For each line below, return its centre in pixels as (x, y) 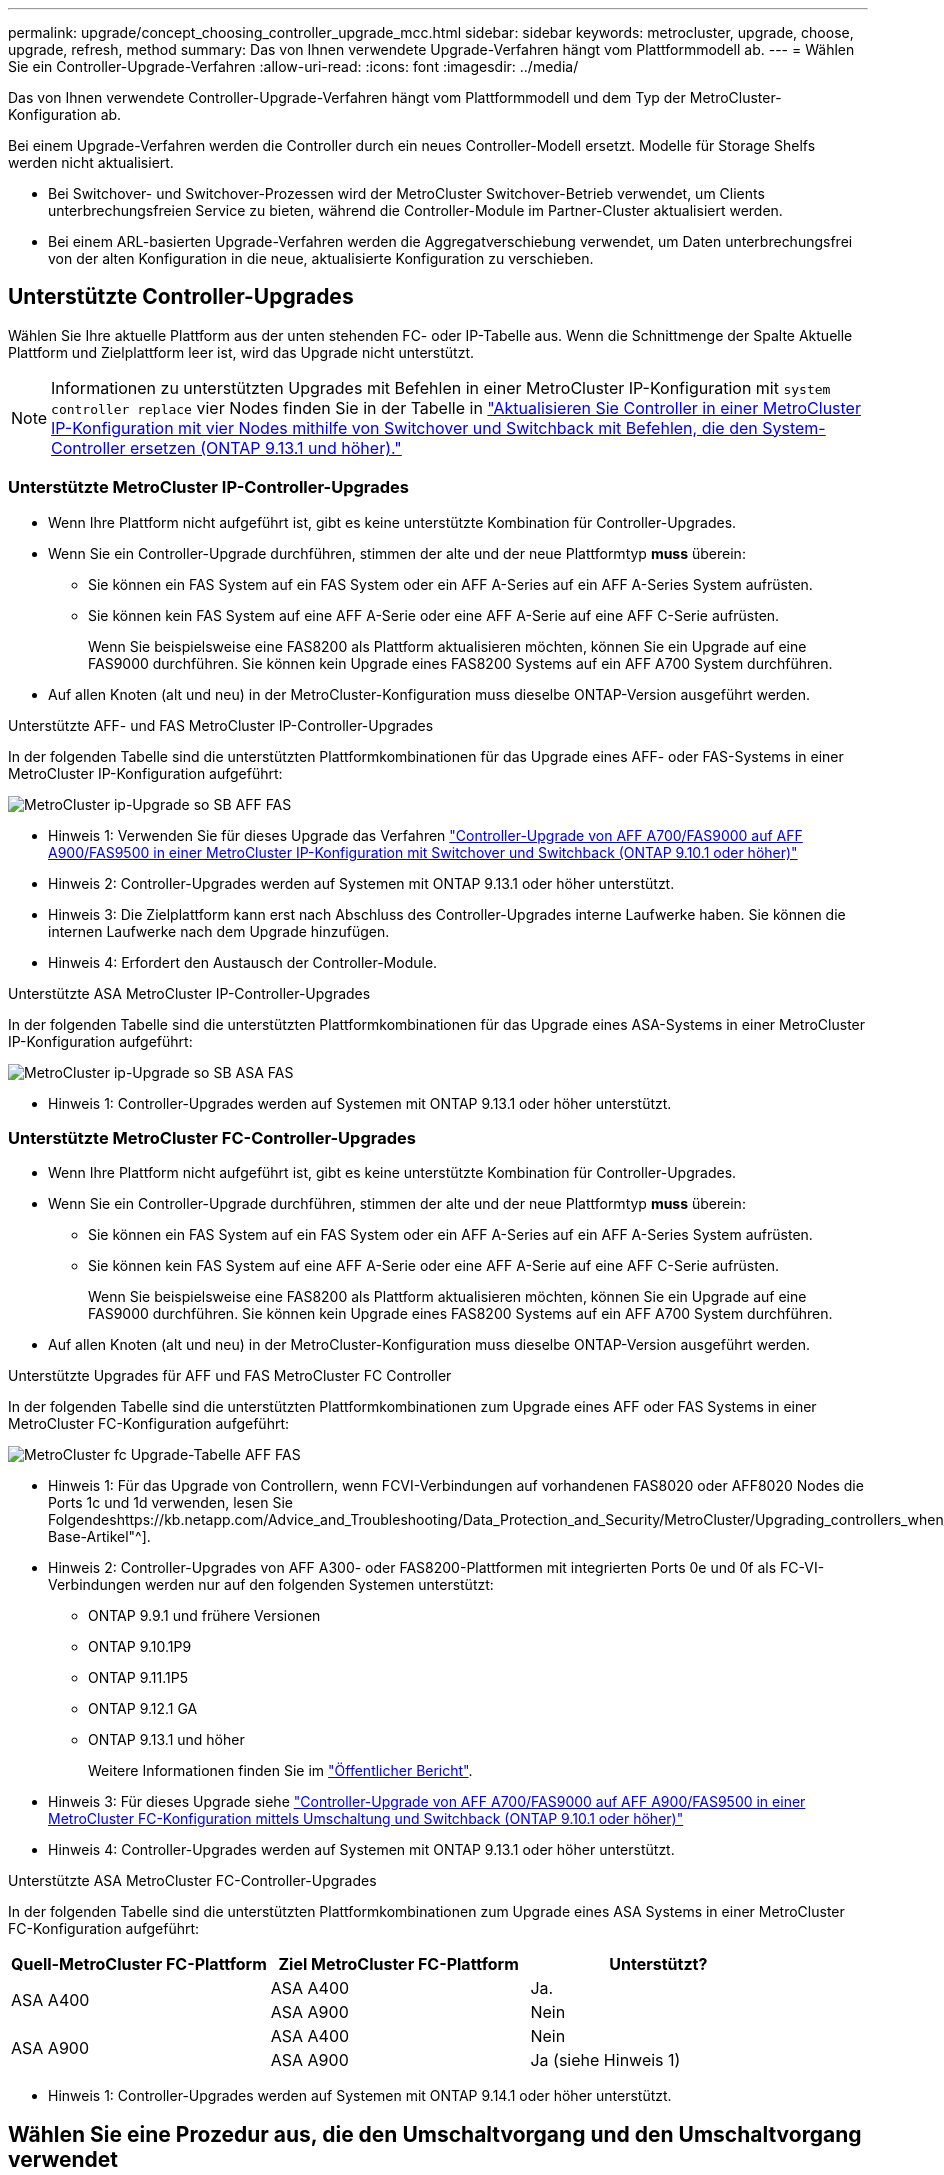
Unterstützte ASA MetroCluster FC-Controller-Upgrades (192, 1881)
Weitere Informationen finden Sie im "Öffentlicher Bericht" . (280, 1771)
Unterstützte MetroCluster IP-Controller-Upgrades (209, 487)
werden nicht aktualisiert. (91, 162)
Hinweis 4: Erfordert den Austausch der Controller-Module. (243, 962)
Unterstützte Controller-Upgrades (181, 297)
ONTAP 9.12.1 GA (143, 1709)
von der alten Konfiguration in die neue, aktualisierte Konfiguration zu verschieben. (321, 258)
